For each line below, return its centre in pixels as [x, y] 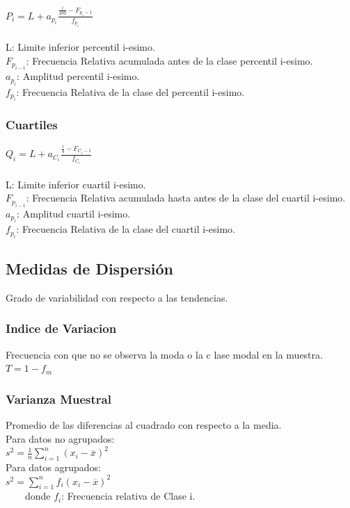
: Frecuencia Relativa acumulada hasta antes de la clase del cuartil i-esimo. [186, 198]
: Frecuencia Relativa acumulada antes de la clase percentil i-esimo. [169, 60]
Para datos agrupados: [53, 467]
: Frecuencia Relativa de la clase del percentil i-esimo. [130, 91]
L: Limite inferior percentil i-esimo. [80, 47]
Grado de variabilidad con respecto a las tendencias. [117, 297]
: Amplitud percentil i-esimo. [78, 76]
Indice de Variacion [61, 328]
